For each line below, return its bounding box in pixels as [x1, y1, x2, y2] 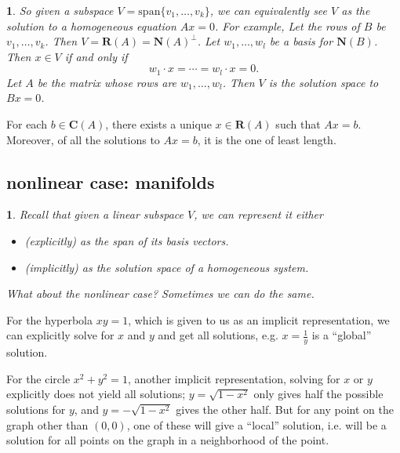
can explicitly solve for [6, 327, 115, 343]
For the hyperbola [6, 311, 93, 328]
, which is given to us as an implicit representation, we [128, 311, 390, 328]
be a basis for [269, 33, 333, 49]
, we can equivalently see [209, 2, 328, 18]
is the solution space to [268, 74, 379, 90]
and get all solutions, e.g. [158, 327, 278, 343]
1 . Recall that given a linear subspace [6, 206, 184, 223]
